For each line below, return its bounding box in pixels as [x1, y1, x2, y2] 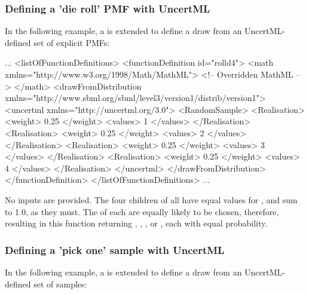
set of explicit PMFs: [33, 36, 110, 48]
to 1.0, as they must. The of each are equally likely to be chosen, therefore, [5, 205, 279, 218]
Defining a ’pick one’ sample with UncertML [5, 242, 225, 257]
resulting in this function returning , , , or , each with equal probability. [5, 217, 268, 229]
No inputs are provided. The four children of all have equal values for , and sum [5, 193, 298, 206]
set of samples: [33, 277, 87, 290]
